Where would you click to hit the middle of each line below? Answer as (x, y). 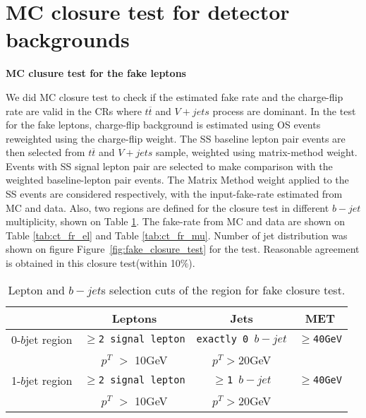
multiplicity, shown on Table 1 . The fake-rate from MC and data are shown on (175, 221)
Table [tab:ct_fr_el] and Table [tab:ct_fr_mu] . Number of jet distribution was (177, 235)
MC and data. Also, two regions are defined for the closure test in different (167, 207)
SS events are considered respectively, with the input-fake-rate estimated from (174, 194)
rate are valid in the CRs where (74, 111)
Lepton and (36, 289)
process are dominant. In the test (284, 111)
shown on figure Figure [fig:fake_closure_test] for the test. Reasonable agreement (183, 249)
